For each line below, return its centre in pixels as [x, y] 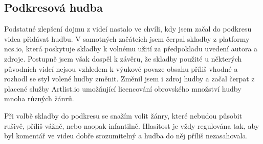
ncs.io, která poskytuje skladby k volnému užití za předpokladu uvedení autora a [131, 49]
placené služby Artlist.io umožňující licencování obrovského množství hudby [123, 88]
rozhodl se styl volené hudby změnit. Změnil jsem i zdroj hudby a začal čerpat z [129, 79]
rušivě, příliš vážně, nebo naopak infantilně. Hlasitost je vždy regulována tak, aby [132, 125]
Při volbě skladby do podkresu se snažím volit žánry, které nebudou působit [123, 115]
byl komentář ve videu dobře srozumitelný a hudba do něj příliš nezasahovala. [126, 136]
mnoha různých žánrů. [39, 98]
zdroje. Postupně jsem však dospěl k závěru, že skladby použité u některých [123, 58]
